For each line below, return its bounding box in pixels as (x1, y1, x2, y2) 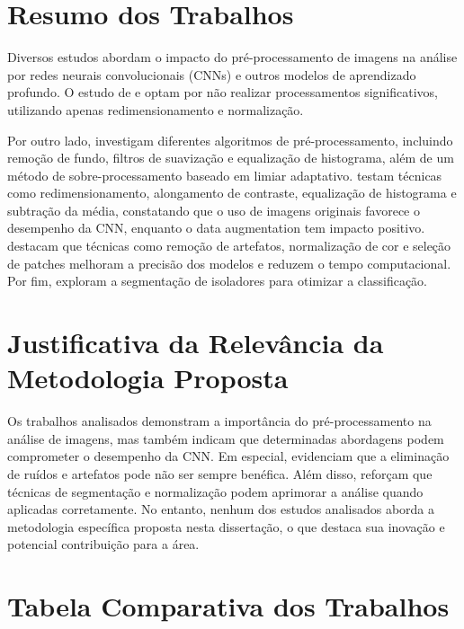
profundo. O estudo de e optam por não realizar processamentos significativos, (7, 83, 438, 102)
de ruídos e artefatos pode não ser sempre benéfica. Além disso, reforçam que (7, 464, 433, 483)
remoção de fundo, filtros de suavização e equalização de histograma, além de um (7, 148, 454, 167)
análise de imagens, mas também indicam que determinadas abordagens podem (7, 429, 444, 447)
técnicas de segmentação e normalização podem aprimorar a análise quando (7, 482, 424, 501)
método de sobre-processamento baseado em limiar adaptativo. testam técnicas (7, 165, 442, 184)
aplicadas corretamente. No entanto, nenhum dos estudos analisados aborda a (7, 500, 435, 518)
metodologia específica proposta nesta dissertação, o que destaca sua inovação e (7, 517, 445, 536)
